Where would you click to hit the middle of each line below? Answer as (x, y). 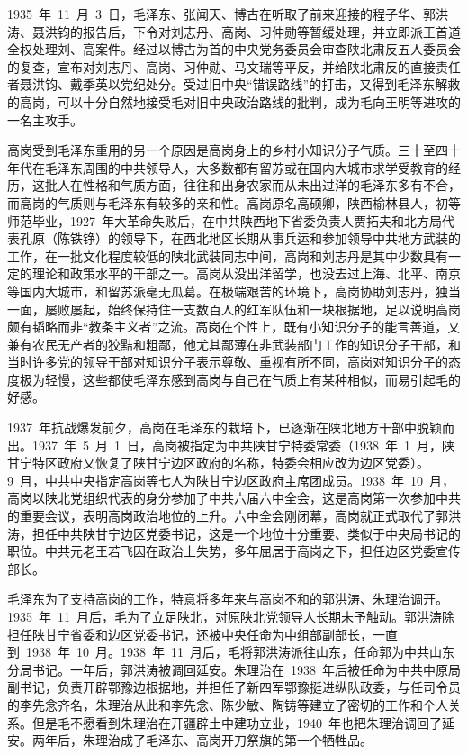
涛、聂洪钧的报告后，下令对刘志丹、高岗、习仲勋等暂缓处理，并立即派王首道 (234, 31)
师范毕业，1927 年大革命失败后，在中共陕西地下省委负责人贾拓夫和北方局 (225, 220)
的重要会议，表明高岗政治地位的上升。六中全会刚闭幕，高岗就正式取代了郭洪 (234, 516)
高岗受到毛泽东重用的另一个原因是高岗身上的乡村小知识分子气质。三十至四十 (234, 150)
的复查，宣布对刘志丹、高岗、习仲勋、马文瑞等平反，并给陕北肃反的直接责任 (234, 66)
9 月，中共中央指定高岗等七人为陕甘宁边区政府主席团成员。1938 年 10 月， (231, 480)
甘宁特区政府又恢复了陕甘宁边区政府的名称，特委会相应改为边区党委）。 (218, 463)
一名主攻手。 (45, 119)
